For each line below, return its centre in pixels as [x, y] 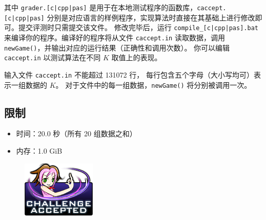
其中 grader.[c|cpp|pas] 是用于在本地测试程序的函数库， [101, 7]
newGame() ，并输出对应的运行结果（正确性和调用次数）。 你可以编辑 [117, 47]
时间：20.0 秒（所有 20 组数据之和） [76, 133]
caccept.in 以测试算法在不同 [53, 57]
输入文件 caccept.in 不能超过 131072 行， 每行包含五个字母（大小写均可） [129, 74]
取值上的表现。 [137, 57]
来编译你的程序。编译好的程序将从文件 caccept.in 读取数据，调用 [115, 37]
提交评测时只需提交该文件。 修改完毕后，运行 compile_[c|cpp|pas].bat [138, 27]
